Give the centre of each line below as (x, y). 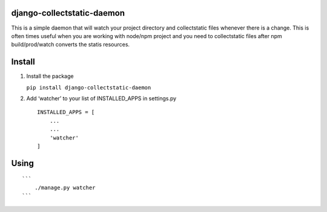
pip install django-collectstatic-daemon (89, 87)
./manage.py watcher (65, 188)
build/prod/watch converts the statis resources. (71, 45)
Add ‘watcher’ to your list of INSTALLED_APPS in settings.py (101, 98)
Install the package (50, 76)
